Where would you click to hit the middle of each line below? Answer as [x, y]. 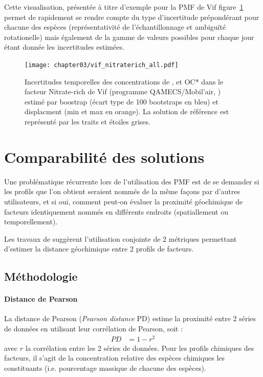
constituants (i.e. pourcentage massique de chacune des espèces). [105, 368]
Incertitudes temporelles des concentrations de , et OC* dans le [124, 81]
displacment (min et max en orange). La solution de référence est [127, 111]
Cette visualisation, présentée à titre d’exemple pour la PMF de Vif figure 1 [124, 7]
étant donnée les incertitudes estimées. [64, 47]
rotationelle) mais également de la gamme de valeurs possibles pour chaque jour [129, 37]
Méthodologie [41, 276]
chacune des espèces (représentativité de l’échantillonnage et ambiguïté [115, 27]
